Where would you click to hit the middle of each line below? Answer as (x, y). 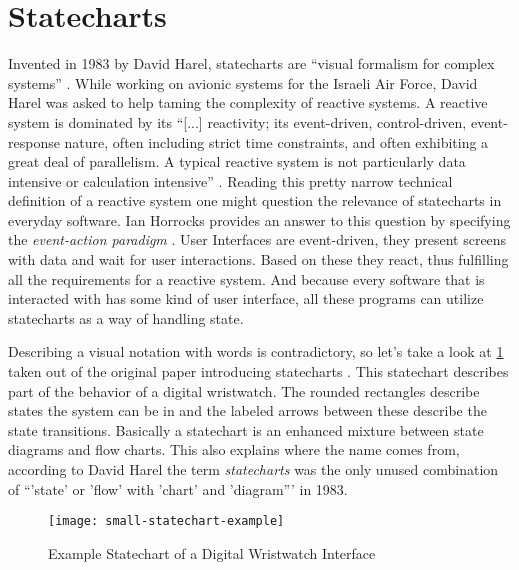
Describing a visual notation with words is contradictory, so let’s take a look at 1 (256, 351)
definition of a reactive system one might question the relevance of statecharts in (255, 200)
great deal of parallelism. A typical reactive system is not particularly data (237, 161)
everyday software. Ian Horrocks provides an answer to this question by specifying (259, 219)
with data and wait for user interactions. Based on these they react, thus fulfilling (258, 259)
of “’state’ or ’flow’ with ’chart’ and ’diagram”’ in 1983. (178, 488)
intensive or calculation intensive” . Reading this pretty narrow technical (230, 180)
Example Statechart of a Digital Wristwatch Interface (212, 552)
